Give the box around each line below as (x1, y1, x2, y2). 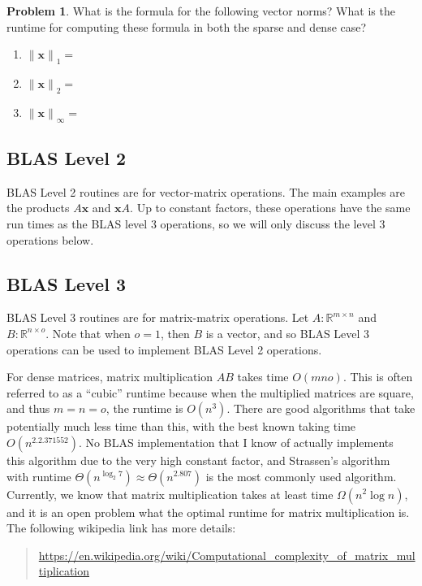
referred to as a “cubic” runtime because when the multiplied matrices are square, (6, 384, 414, 401)
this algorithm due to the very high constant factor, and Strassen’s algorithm (6, 451, 390, 468)
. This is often (342, 368, 413, 385)
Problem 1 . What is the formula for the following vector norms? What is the (6, 2, 395, 19)
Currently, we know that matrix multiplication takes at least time (6, 485, 334, 502)
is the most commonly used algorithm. (205, 467, 397, 484)
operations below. (6, 231, 94, 248)
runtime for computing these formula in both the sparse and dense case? (6, 18, 367, 35)
